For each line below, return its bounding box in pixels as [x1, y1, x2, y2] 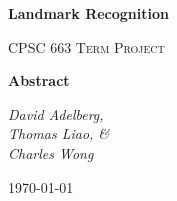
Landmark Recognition [8, 3, 169, 23]
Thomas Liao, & [8, 123, 110, 144]
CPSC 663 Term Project [8, 36, 165, 57]
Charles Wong [8, 142, 94, 163]
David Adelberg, [8, 103, 104, 124]
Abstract [8, 70, 70, 91]
